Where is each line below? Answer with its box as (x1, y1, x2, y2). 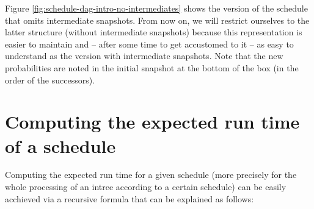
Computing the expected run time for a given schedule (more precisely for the (5, 168, 297, 181)
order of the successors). (5, 73, 95, 86)
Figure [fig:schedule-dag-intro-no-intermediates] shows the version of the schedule (5, 2, 308, 14)
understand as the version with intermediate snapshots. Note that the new (5, 49, 283, 62)
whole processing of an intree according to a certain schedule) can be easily (5, 180, 287, 193)
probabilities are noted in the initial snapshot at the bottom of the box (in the (5, 61, 299, 74)
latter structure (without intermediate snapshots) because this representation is (5, 26, 302, 38)
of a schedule (5, 133, 116, 158)
